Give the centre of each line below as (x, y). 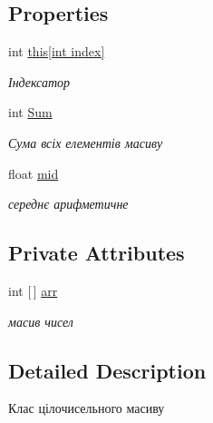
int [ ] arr (33, 290)
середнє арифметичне (68, 204)
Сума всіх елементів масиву (86, 142)
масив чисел (41, 321)
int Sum (30, 112)
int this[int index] (57, 51)
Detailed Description (107, 370)
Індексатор (39, 81)
